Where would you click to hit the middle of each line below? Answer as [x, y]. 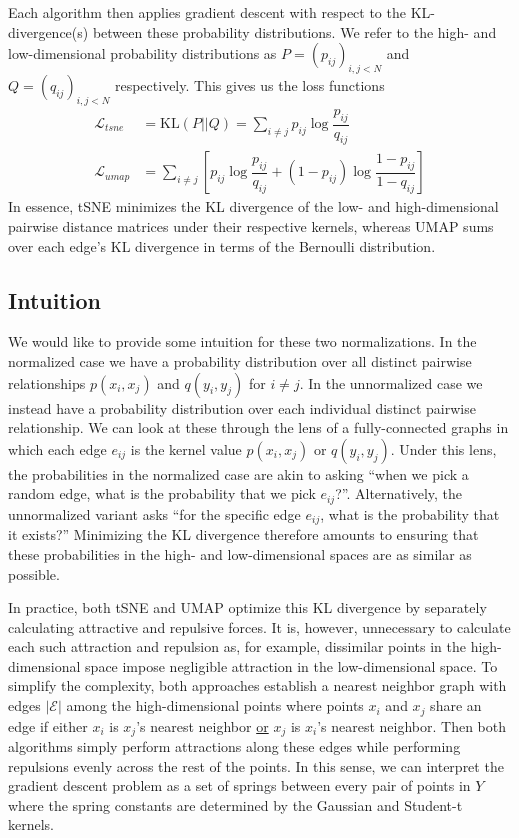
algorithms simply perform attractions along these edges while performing [234, 745]
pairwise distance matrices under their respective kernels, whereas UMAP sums [251, 226]
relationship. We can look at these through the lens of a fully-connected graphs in [258, 427]
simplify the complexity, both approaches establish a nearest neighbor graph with [257, 685]
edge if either [48, 725]
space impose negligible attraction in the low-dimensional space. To [291, 665]
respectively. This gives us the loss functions [249, 84]
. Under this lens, [443, 448]
